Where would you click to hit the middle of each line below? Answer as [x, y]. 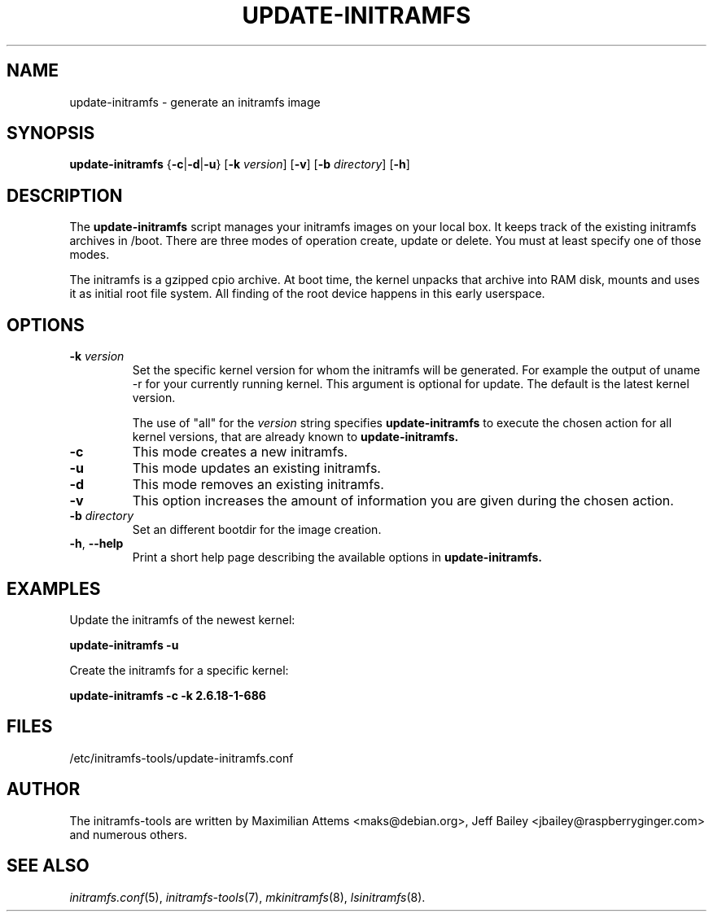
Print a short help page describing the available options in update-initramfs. [337, 557]
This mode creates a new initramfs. [240, 452]
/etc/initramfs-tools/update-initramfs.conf [182, 758]
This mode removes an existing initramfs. [258, 485]
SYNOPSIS [51, 133]
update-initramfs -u [124, 645]
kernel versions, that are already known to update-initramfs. [295, 437]
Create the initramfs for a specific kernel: [179, 670]
